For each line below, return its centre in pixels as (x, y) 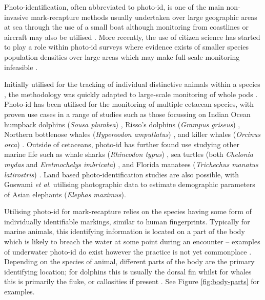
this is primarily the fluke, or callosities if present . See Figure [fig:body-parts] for (132, 281)
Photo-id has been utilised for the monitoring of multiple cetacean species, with (129, 104)
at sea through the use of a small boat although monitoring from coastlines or (126, 27)
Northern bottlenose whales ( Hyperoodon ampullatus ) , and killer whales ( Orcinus (132, 134)
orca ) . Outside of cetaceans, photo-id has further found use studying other (122, 144)
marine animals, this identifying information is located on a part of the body (125, 231)
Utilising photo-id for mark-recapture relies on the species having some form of (128, 211)
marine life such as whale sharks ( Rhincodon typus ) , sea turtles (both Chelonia (129, 154)
